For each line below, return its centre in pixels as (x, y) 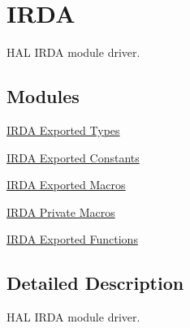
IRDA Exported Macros (66, 185)
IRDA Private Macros (61, 211)
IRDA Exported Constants (73, 157)
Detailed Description (95, 283)
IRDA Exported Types (63, 129)
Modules (43, 96)
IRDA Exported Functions (72, 239)
